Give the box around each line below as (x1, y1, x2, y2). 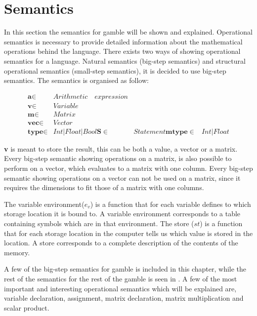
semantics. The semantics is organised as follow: (4, 75, 149, 85)
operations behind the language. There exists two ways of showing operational (4, 46, 241, 56)
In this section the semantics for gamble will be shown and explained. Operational (4, 27, 253, 37)
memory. (4, 247, 30, 257)
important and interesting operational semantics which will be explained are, (4, 283, 237, 293)
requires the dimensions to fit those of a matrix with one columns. (4, 182, 204, 193)
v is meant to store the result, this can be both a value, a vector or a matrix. (4, 143, 238, 154)
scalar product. (4, 302, 49, 313)
